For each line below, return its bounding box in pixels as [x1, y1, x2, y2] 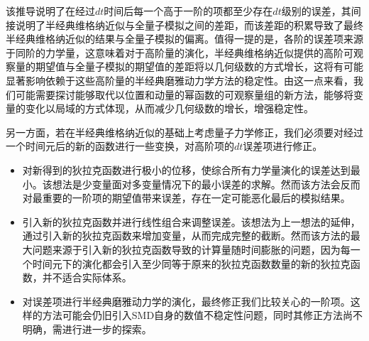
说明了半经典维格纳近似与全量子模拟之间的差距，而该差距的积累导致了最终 [15, 17, 363, 32]
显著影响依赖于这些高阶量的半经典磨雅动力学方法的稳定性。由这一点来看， [6, 72, 353, 87]
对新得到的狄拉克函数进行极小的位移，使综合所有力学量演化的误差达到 [22, 162, 351, 177]
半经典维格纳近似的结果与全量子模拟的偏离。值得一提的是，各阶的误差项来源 [6, 31, 363, 46]
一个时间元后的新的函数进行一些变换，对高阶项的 [6, 139, 234, 153]
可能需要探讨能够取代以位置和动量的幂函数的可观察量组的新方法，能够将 [15, 87, 353, 102]
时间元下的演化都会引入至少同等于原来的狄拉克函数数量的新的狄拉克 [32, 256, 351, 271]
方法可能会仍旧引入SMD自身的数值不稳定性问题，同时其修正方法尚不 [42, 308, 363, 323]
